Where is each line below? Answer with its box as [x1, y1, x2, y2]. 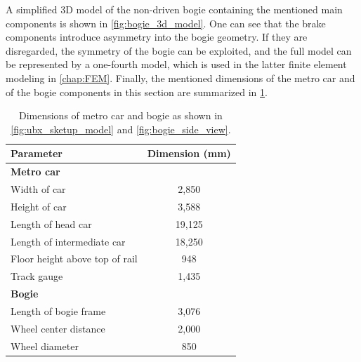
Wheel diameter [11, 338, 79, 353]
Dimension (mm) [147, 146, 231, 161]
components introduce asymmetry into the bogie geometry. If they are [6, 29, 308, 44]
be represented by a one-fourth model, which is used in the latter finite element [6, 57, 347, 72]
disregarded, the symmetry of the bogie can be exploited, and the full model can [6, 43, 352, 58]
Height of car [11, 199, 67, 213]
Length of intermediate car [11, 234, 126, 248]
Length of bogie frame [11, 303, 106, 318]
